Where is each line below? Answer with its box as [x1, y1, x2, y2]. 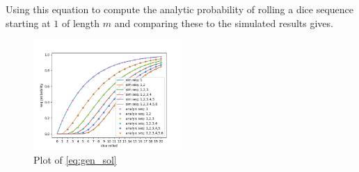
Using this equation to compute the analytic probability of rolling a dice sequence [6, 2, 354, 16]
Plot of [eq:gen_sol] [33, 152, 117, 166]
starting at [6, 15, 51, 30]
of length [62, 15, 100, 30]
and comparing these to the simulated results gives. [114, 15, 333, 30]
